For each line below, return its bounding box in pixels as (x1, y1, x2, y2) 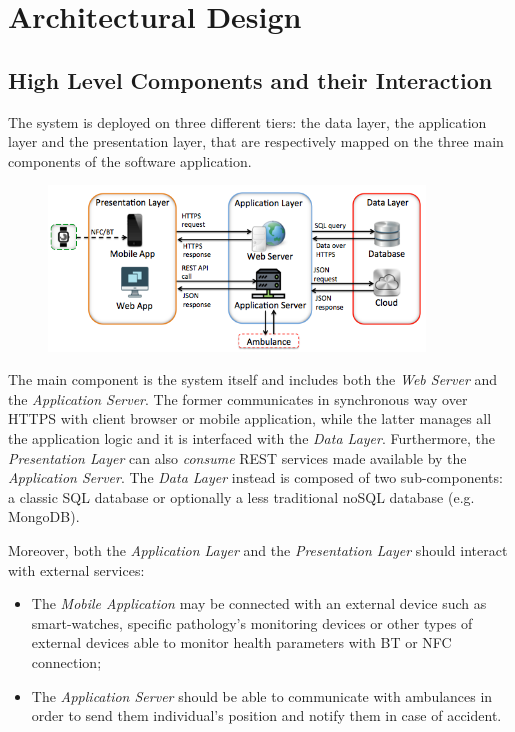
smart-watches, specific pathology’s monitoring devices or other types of (31, 612, 473, 633)
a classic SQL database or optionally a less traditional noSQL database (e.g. (8, 486, 475, 507)
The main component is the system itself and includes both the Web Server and (8, 369, 498, 390)
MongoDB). (8, 506, 80, 527)
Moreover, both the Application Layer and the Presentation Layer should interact (8, 539, 508, 560)
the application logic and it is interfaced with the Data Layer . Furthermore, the (8, 428, 496, 448)
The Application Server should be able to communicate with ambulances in (31, 685, 493, 706)
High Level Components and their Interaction (8, 64, 493, 95)
